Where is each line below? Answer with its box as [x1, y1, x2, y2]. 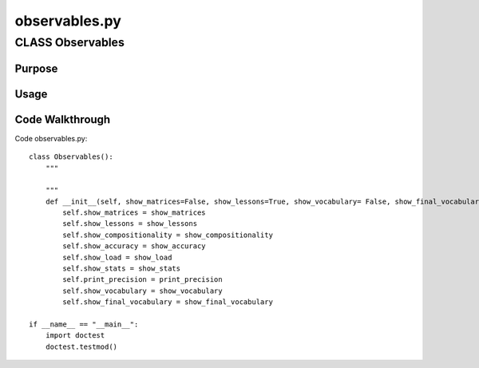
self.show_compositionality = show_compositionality [62, 230, 273, 239]
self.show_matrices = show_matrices [62, 208, 207, 217]
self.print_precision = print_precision [62, 275, 223, 284]
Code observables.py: [14, 133, 88, 143]
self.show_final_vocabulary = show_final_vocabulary [62, 298, 273, 307]
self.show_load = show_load [62, 252, 172, 262]
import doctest [45, 331, 105, 340]
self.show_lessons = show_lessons [62, 220, 198, 228]
